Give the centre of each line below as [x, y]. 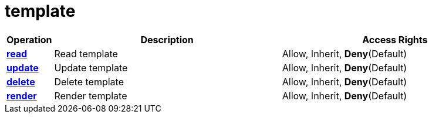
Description [167, 39]
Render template [91, 96]
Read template [86, 53]
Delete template [89, 81]
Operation [29, 39]
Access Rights [395, 39]
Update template [91, 67]
